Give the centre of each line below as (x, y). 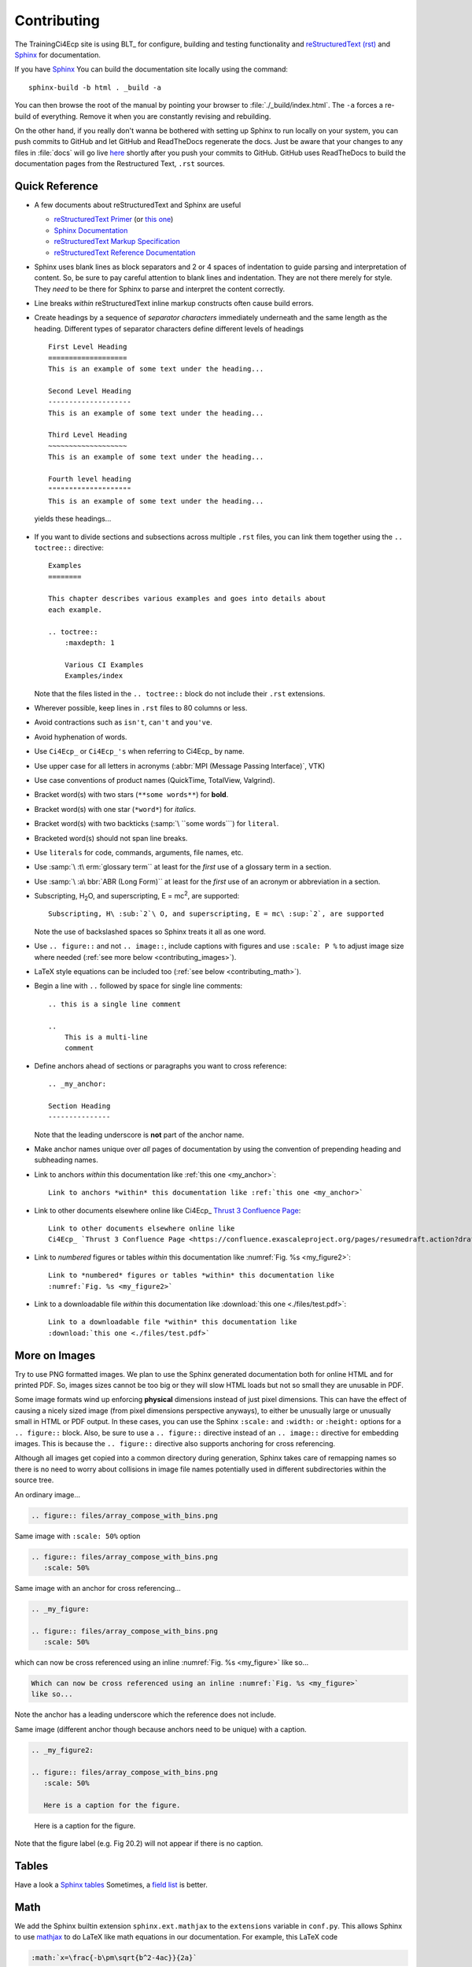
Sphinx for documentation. (58, 54)
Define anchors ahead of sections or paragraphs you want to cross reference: (160, 1065)
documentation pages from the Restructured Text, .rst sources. (120, 164)
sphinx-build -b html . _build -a (95, 87)
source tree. (34, 1480)
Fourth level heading (90, 479)
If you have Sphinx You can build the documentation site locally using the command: (151, 69)
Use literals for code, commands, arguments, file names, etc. (139, 852)
